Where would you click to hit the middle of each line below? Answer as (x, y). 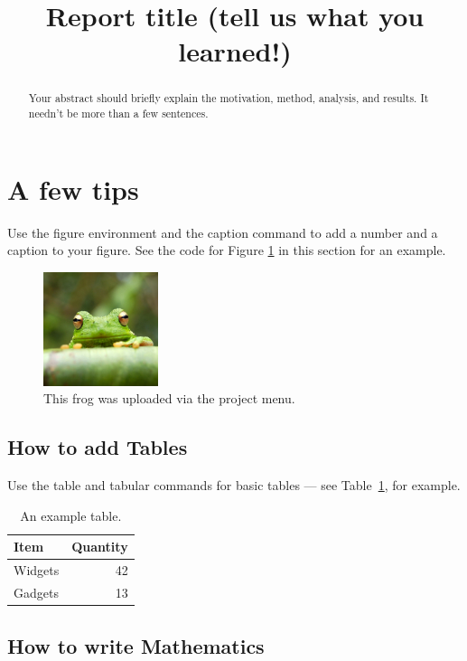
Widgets (37, 570)
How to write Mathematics (136, 645)
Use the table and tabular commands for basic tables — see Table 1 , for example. (234, 485)
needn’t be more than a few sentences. (118, 113)
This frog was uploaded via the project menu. (169, 398)
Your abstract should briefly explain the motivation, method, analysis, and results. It (229, 98)
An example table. (71, 515)
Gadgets (36, 593)
